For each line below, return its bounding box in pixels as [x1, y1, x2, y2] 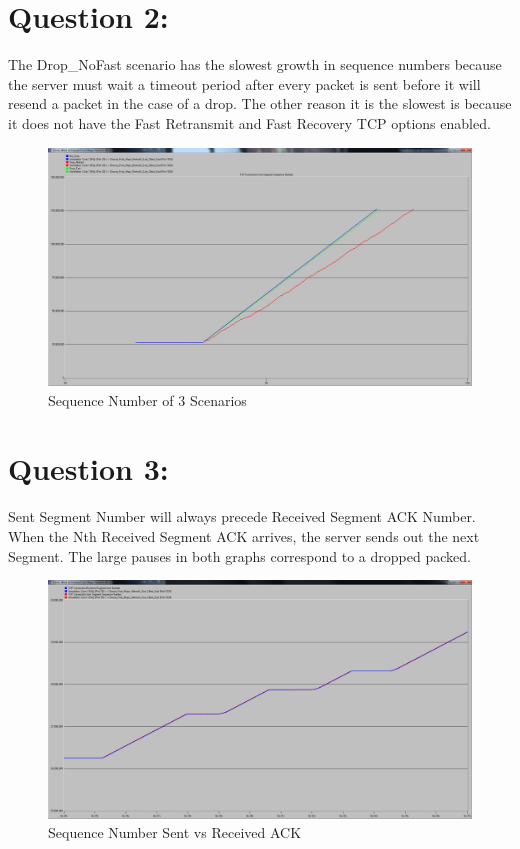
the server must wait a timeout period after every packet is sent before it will [8, 73, 481, 94]
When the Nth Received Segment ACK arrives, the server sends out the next [8, 525, 480, 546]
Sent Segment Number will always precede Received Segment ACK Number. [8, 506, 476, 527]
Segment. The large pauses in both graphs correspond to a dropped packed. [8, 545, 471, 566]
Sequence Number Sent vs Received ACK [48, 822, 302, 843]
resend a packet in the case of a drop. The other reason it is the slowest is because [8, 93, 512, 114]
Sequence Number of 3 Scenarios [48, 389, 247, 410]
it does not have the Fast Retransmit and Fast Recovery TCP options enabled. [8, 112, 491, 133]
